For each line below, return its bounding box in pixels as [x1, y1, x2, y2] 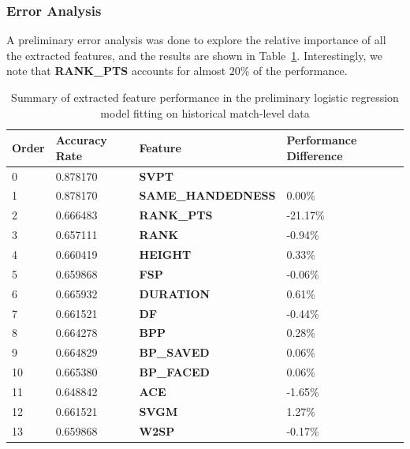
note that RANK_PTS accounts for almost [6, 62, 226, 79]
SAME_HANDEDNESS [139, 187, 276, 204]
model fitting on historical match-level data [100, 104, 310, 121]
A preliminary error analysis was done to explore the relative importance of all [6, 32, 386, 48]
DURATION [139, 285, 211, 301]
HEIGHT [139, 246, 192, 262]
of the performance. [253, 62, 348, 79]
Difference [286, 147, 343, 163]
